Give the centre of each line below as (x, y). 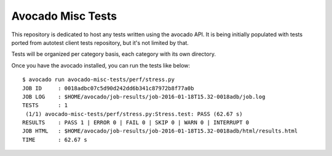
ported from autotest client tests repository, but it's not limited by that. (100, 42)
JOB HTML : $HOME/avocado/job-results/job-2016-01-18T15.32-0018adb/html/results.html (160, 131)
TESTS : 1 (45, 105)
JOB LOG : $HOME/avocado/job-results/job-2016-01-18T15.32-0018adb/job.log (144, 96)
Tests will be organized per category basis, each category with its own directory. (114, 54)
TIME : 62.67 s (55, 139)
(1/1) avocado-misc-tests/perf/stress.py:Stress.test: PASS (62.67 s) (134, 114)
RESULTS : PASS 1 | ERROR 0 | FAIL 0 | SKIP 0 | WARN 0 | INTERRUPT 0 (136, 123)
